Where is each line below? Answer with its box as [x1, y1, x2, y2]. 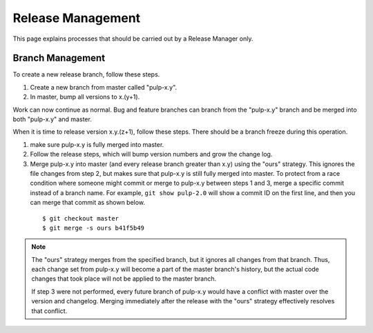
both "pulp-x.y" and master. [12, 115, 93, 123]
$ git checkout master [42, 214, 119, 222]
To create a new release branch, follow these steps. [12, 70, 160, 79]
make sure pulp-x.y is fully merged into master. [30, 140, 164, 148]
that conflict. [31, 307, 68, 315]
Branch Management [12, 52, 106, 64]
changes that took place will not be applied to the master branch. [31, 274, 217, 283]
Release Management [12, 10, 141, 26]
